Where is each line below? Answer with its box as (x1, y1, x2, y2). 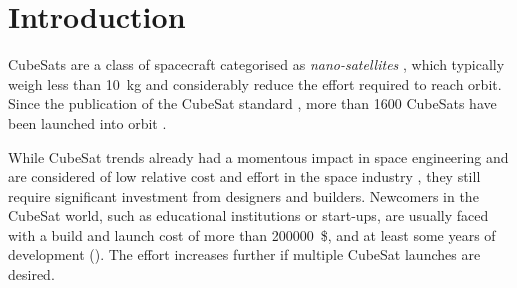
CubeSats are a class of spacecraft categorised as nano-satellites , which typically (8, 54, 505, 75)
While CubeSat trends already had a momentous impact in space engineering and (8, 146, 509, 167)
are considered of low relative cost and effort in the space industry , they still (8, 166, 481, 187)
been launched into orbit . (8, 112, 167, 133)
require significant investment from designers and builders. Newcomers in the (8, 185, 479, 206)
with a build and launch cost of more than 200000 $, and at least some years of (8, 224, 496, 245)
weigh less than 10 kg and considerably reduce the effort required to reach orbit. (8, 73, 502, 94)
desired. (8, 264, 55, 285)
